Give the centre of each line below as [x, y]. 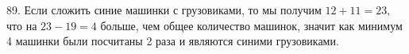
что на [22, 25]
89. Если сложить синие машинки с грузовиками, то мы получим [164, 10]
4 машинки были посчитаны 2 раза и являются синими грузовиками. [173, 41]
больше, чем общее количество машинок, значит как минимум [251, 25]
